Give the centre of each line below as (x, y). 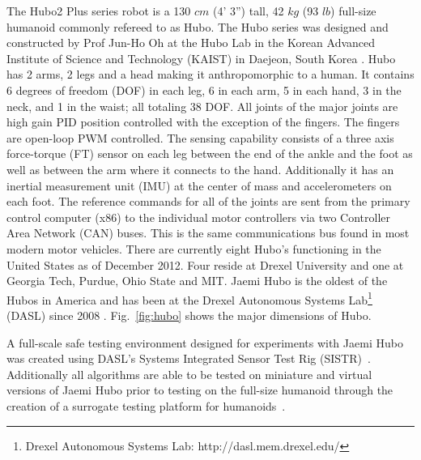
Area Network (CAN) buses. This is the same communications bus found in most (208, 233)
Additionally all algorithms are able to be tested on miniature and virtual (189, 374)
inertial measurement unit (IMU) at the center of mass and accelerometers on (199, 185)
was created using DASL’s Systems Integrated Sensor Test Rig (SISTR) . (189, 358)
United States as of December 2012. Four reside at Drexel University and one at (205, 264)
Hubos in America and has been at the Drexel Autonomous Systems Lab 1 (189, 298)
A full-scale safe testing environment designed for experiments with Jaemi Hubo (205, 342)
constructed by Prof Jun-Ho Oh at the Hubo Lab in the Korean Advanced (191, 43)
